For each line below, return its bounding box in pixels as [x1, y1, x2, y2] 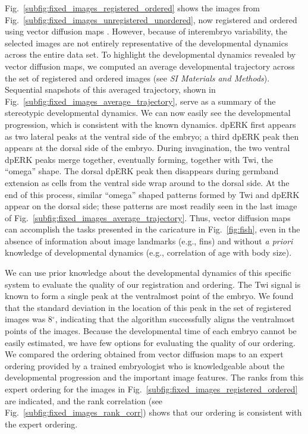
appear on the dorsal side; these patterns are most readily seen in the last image [5, 200, 297, 212]
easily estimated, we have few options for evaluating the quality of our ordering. [5, 336, 296, 348]
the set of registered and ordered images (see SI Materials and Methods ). [5, 71, 270, 84]
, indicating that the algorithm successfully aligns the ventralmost [55, 313, 295, 325]
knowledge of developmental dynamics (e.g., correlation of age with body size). [5, 246, 292, 259]
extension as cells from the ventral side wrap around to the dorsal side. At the [5, 176, 290, 188]
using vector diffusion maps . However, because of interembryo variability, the [5, 25, 287, 37]
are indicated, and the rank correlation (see [5, 394, 163, 407]
